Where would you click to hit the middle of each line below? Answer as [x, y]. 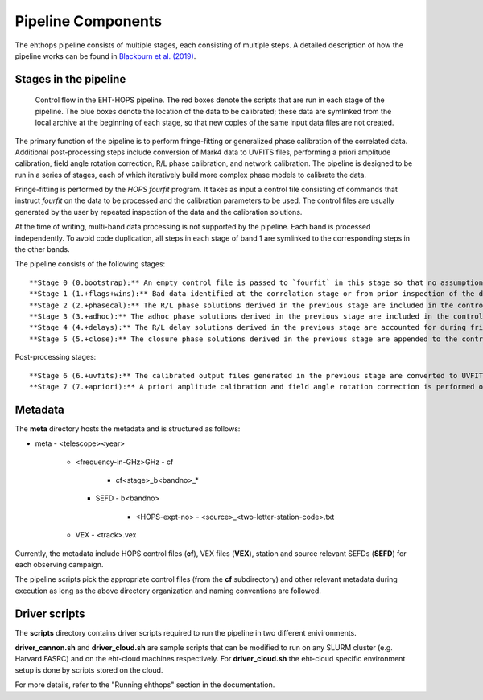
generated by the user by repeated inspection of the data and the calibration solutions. [159, 212]
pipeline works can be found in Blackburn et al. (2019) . [105, 56]
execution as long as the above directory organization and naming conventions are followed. [168, 591]
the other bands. [42, 249]
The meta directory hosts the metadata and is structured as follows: [128, 428]
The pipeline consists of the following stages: [90, 264]
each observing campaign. [59, 564]
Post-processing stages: [56, 357]
